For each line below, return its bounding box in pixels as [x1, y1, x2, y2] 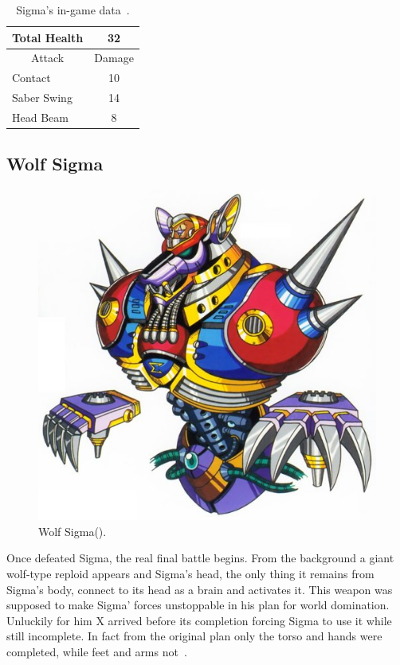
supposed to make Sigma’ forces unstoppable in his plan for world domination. [6, 597, 390, 613]
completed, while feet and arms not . [6, 643, 187, 659]
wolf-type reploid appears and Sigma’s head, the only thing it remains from [6, 565, 375, 581]
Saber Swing [12, 89, 73, 106]
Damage [94, 49, 134, 66]
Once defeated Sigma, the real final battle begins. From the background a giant [6, 550, 394, 566]
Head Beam [12, 108, 69, 125]
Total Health [12, 29, 84, 45]
